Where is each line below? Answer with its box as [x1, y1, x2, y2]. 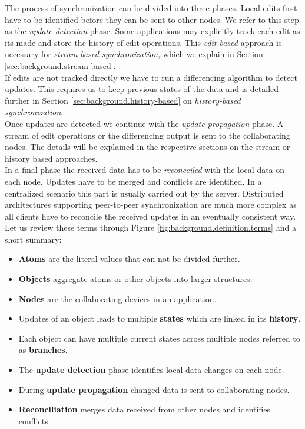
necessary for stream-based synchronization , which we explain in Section [5, 48, 263, 60]
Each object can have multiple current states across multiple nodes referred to [18, 332, 300, 344]
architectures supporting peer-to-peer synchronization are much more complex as [5, 198, 297, 211]
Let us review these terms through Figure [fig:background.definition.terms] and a [5, 221, 296, 234]
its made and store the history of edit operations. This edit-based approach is [5, 36, 282, 48]
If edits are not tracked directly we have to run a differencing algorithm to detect [5, 71, 297, 83]
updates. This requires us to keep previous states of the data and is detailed [5, 83, 279, 95]
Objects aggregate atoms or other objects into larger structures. [18, 273, 253, 285]
